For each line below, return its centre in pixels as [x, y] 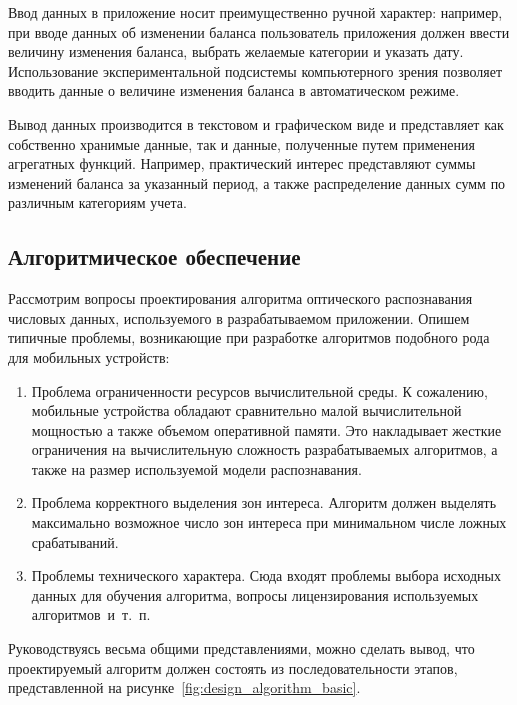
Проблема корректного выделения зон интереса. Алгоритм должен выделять [264, 502]
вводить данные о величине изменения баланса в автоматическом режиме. [234, 90]
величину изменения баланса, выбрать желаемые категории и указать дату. [236, 51]
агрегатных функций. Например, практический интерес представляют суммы [242, 163]
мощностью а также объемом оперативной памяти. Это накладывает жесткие [266, 429]
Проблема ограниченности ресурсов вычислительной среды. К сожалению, [259, 390]
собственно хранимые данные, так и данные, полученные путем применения [241, 143]
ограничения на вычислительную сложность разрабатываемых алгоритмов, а [264, 449]
